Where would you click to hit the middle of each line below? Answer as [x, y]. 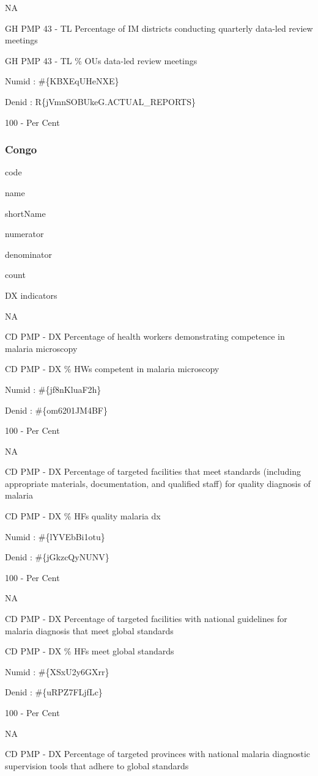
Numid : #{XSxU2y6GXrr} [57, 671]
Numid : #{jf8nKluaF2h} [53, 389]
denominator [29, 254]
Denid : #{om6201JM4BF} [56, 410]
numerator [24, 234]
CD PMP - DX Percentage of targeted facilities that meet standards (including [153, 471]
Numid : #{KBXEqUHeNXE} [62, 81]
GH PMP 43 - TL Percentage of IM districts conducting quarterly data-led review [159, 28]
